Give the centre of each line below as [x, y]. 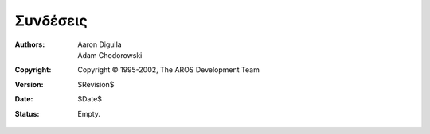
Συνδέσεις [51, 21]
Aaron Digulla [100, 44]
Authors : [30, 44]
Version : [29, 84]
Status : [27, 113]
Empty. [89, 113]
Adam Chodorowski [110, 55]
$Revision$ [96, 84]
